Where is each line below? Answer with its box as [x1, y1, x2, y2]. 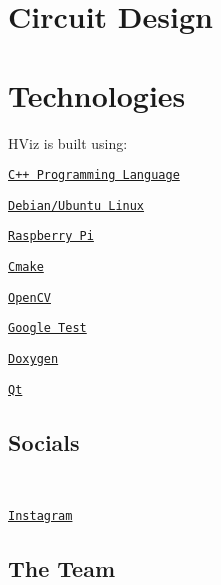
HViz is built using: [8, 132, 128, 153]
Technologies [8, 74, 186, 115]
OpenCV [8, 290, 51, 305]
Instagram [8, 509, 73, 524]
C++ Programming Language [8, 168, 180, 183]
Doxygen [8, 352, 59, 367]
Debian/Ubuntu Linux [8, 198, 145, 213]
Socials [8, 426, 80, 457]
